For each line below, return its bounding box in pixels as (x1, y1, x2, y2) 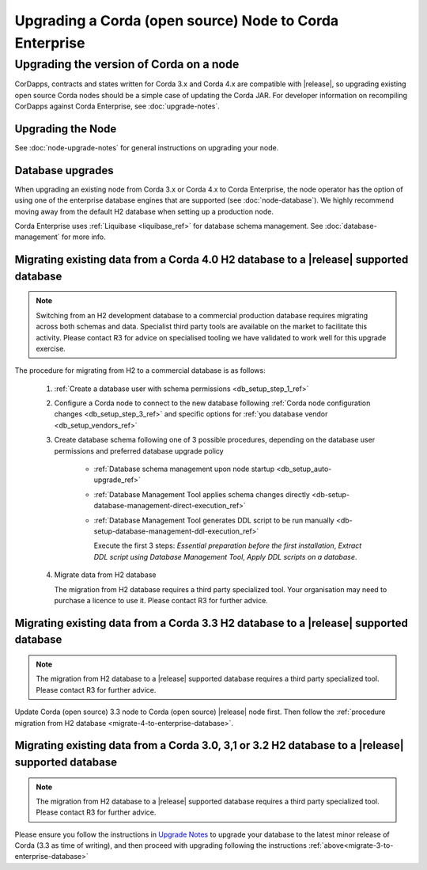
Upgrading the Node (14, 122, 117, 135)
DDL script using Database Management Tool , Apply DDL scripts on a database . (93, 552, 357, 561)
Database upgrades (14, 163, 114, 177)
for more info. (61, 232, 106, 241)
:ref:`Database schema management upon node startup (93, 464, 275, 474)
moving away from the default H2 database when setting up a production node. (14, 207, 274, 216)
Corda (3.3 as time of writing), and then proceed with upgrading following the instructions (14, 841, 308, 850)
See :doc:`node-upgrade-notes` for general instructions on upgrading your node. (14, 142, 279, 152)
